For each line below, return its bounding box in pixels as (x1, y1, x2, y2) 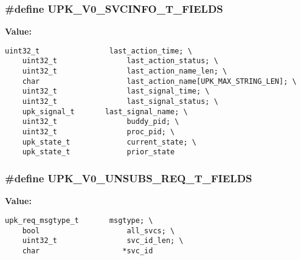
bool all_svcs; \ (22, 226, 175, 235)
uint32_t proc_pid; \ (22, 128, 175, 137)
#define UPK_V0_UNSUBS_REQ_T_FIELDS (5, 170, 252, 185)
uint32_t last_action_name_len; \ (22, 67, 227, 76)
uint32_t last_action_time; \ (5, 46, 192, 55)
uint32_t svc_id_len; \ (22, 236, 184, 245)
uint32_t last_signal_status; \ (22, 97, 218, 106)
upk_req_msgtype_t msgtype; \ (5, 216, 153, 225)
